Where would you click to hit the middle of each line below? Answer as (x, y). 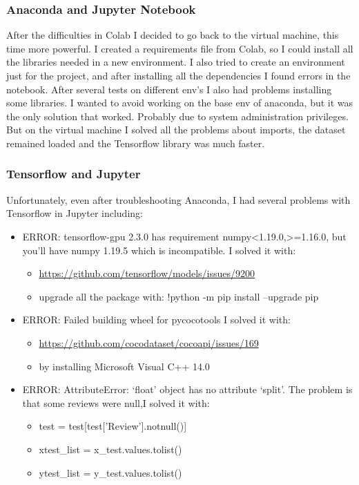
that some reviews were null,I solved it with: (116, 402)
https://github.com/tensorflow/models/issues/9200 (147, 273)
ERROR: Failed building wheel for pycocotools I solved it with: (156, 320)
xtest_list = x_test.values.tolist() (110, 449)
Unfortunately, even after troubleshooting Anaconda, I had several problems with (178, 199)
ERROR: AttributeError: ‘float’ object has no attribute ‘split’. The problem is (187, 389)
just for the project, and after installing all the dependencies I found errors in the (178, 75)
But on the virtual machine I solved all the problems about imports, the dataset (176, 130)
